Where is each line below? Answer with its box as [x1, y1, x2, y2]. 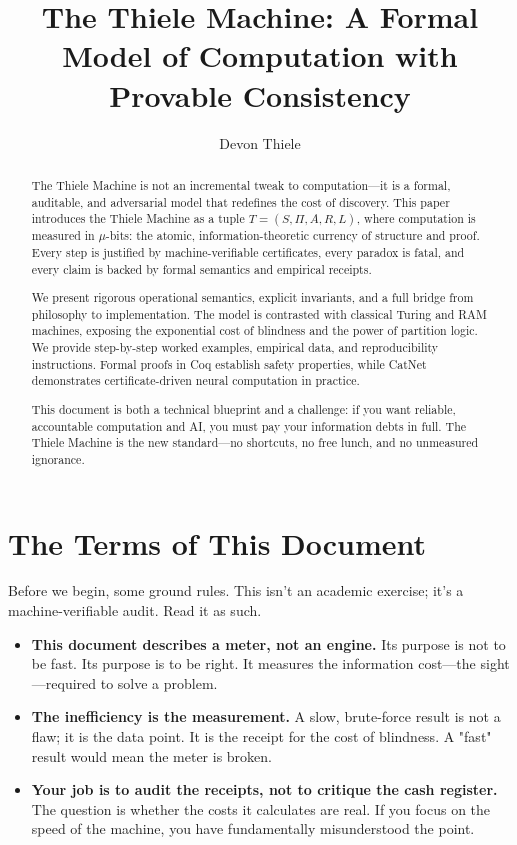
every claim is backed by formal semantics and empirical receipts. [31, 260, 372, 277]
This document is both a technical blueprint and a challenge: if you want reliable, [31, 400, 456, 417]
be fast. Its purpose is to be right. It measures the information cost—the [31, 653, 476, 674]
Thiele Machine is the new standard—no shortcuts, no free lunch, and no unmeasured [31, 434, 479, 451]
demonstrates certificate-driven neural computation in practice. [31, 372, 360, 389]
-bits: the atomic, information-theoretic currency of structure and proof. [105, 227, 480, 244]
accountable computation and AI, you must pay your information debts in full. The [31, 417, 467, 434]
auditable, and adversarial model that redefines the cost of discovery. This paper [31, 193, 450, 210]
